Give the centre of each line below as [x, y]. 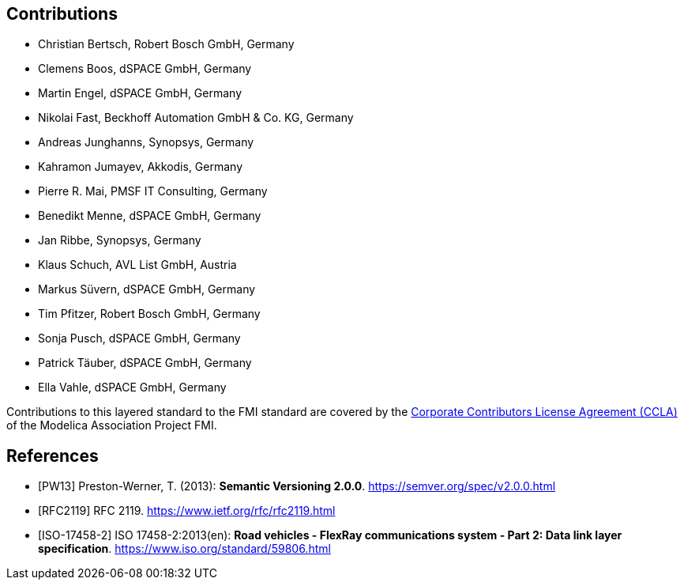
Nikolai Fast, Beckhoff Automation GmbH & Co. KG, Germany [196, 118]
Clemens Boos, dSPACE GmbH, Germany [145, 69]
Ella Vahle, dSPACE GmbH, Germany [132, 388]
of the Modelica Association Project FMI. [112, 425]
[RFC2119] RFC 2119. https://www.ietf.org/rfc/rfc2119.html [187, 511]
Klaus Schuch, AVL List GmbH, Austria [137, 265]
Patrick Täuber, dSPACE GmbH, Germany [145, 363]
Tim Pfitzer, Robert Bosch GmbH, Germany [149, 314]
